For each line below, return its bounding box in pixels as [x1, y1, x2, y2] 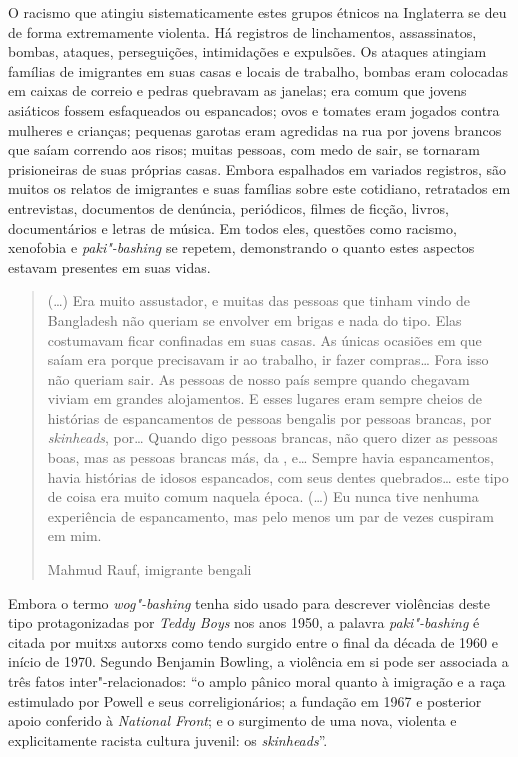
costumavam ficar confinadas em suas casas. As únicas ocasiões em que [47, 329, 482, 350]
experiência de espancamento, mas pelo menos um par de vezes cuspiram [47, 505, 494, 526]
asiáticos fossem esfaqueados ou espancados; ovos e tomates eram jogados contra [8, 99, 500, 120]
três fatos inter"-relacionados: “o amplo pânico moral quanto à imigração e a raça [8, 671, 506, 691]
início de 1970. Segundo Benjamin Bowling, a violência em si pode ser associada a [8, 651, 509, 672]
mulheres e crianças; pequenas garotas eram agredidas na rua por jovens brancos [8, 119, 502, 140]
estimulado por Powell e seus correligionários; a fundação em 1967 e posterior [8, 690, 482, 711]
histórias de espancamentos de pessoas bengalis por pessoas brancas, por [47, 407, 492, 428]
